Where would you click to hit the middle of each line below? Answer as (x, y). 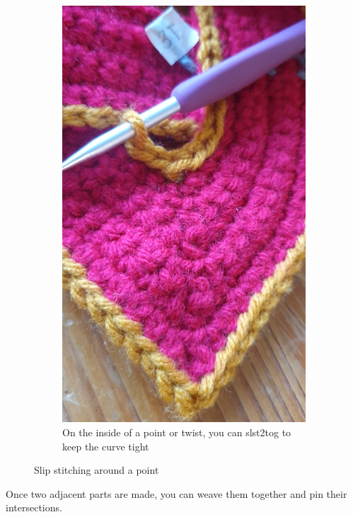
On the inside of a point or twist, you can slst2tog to (177, 432)
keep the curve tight (106, 446)
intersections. (34, 507)
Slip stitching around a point (97, 470)
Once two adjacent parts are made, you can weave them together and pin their (176, 493)
